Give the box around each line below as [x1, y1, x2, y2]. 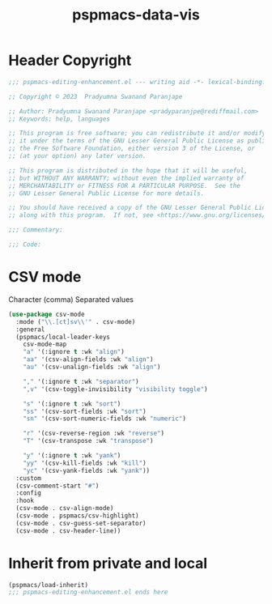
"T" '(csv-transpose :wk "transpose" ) [23, 437, 154, 445]
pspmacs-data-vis [72, 6, 200, 24]
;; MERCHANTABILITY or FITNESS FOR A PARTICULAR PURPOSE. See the [8, 181, 241, 189]
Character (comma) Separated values [8, 294, 134, 304]
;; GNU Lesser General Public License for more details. [8, 189, 205, 198]
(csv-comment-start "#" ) [15, 482, 100, 490]
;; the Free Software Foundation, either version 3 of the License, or [8, 144, 255, 153]
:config [15, 489, 42, 497]
